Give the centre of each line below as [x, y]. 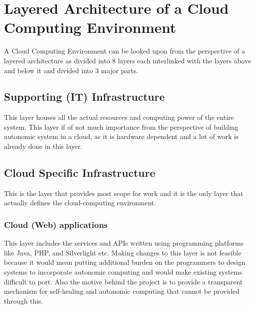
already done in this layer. [43, 146]
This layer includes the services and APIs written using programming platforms [124, 243]
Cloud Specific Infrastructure [80, 173]
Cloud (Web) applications [56, 224]
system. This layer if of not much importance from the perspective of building [121, 126]
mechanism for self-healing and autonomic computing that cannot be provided [122, 291]
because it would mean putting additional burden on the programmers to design [125, 262]
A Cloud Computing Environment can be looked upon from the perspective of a [125, 51]
